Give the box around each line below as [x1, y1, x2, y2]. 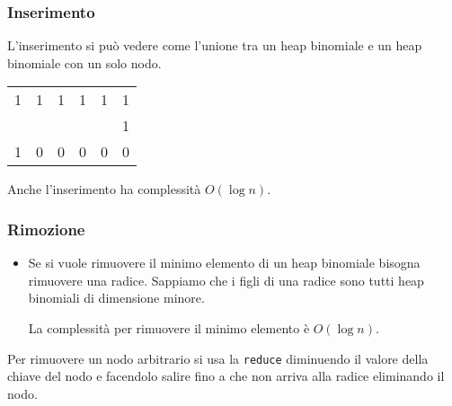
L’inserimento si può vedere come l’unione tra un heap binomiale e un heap [7, 36, 422, 55]
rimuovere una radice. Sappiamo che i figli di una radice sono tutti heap [28, 270, 424, 289]
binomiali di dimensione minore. [28, 288, 205, 307]
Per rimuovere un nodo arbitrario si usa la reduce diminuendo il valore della [7, 349, 429, 367]
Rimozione [7, 217, 85, 240]
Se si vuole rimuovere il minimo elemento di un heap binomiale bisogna [28, 253, 421, 272]
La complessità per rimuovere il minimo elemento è [28, 319, 310, 337]
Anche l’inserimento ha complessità [7, 180, 201, 199]
